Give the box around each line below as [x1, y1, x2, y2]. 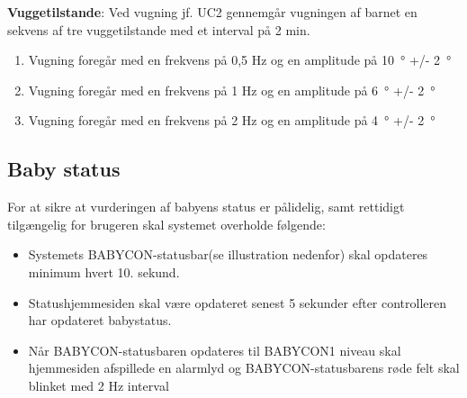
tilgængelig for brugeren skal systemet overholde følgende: [7, 214, 326, 233]
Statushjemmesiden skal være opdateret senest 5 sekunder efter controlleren [28, 293, 447, 312]
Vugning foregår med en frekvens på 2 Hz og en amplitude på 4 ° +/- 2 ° [28, 111, 436, 130]
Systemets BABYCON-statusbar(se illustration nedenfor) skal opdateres [28, 245, 428, 264]
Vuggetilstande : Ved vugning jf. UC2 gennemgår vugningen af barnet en [7, 3, 418, 21]
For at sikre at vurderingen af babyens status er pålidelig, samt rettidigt [7, 197, 405, 216]
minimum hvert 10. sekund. [28, 262, 180, 281]
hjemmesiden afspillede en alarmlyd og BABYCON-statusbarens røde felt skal [28, 358, 460, 377]
